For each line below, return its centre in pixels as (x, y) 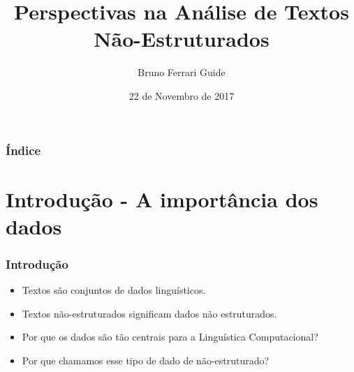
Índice (23, 150)
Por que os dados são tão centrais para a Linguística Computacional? (170, 337)
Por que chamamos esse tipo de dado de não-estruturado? (146, 360)
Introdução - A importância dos (162, 199)
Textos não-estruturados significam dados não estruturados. (149, 313)
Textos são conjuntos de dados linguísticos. (114, 290)
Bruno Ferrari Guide (182, 72)
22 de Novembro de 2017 (182, 95)
